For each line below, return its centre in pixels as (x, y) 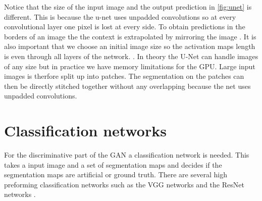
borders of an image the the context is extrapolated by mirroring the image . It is (130, 36)
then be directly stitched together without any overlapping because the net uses (127, 86)
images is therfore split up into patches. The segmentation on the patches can (124, 76)
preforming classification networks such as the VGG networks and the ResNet (124, 184)
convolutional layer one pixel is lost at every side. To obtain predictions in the (125, 27)
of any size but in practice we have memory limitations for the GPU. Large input (130, 66)
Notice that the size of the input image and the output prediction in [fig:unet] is (128, 7)
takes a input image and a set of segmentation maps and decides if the (113, 164)
